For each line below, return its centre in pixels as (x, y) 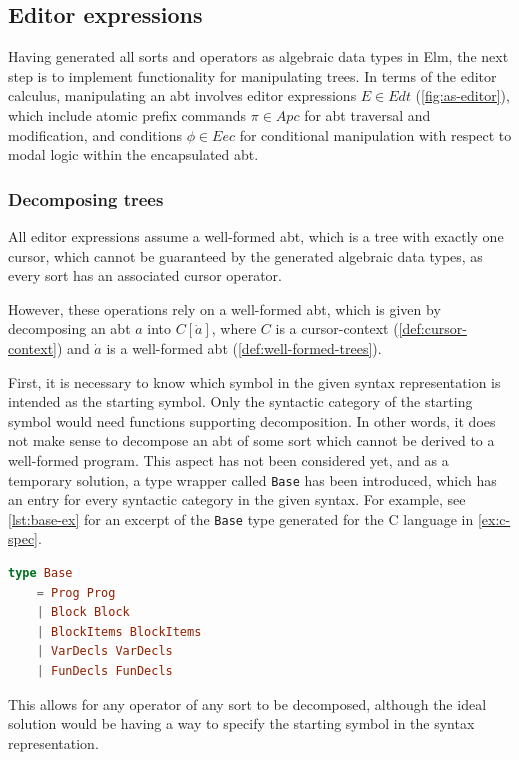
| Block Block (83, 612)
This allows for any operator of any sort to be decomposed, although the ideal (247, 703)
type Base (40, 573)
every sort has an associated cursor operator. (145, 275)
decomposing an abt (69, 328)
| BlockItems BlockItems (119, 631)
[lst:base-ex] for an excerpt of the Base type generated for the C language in (241, 518)
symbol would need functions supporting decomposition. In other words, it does (252, 420)
